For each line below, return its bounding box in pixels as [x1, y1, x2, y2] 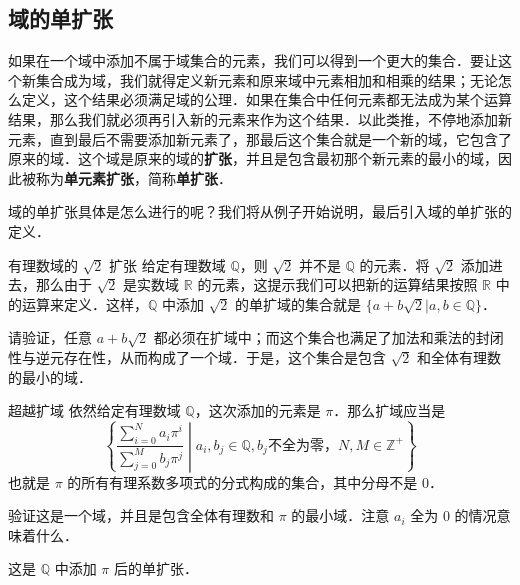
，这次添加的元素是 [194, 400, 321, 421]
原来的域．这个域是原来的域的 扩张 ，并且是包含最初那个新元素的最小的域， [8, 148, 498, 169]
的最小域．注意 [291, 505, 390, 526]
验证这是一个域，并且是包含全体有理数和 [8, 505, 274, 526]
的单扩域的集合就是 [235, 293, 362, 314]
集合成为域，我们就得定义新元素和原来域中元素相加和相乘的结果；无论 [35, 69, 498, 90]
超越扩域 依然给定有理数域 [8, 400, 181, 421]
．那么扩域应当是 [333, 400, 446, 421]
